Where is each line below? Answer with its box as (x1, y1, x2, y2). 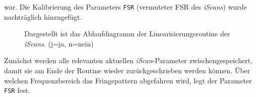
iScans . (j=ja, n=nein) (24, 38, 94, 48)
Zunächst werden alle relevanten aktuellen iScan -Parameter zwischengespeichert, (4, 55, 253, 66)
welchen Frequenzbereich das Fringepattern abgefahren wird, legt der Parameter (4, 75, 252, 85)
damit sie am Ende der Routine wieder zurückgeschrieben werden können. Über (4, 65, 250, 76)
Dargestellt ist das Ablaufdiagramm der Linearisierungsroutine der (24, 28, 230, 39)
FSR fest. (4, 85, 30, 95)
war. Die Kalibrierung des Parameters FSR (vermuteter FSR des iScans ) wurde (4, 2, 247, 12)
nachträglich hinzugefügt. (4, 11, 82, 22)
